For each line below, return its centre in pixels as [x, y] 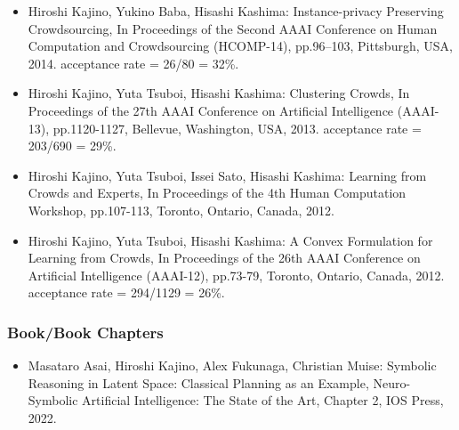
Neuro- [392, 382]
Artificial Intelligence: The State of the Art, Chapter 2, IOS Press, [263, 400]
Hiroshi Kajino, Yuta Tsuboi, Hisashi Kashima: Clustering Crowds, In [219, 93]
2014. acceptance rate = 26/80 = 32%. [133, 63]
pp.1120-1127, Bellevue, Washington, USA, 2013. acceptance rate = [237, 128]
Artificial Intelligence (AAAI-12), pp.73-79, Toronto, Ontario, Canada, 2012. [236, 275]
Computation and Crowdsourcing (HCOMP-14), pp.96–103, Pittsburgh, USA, [240, 46]
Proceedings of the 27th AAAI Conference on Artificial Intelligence [211, 110]
